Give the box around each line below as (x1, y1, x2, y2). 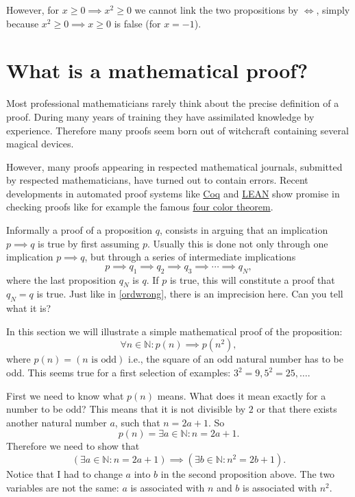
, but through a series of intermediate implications (84, 250, 296, 264)
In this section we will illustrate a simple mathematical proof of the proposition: (6, 324, 343, 338)
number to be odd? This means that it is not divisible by (6, 402, 246, 416)
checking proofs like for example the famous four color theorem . (6, 199, 273, 214)
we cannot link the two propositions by (134, 3, 299, 16)
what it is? (6, 301, 51, 315)
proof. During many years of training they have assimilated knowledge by (6, 109, 315, 123)
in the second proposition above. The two (160, 466, 335, 481)
